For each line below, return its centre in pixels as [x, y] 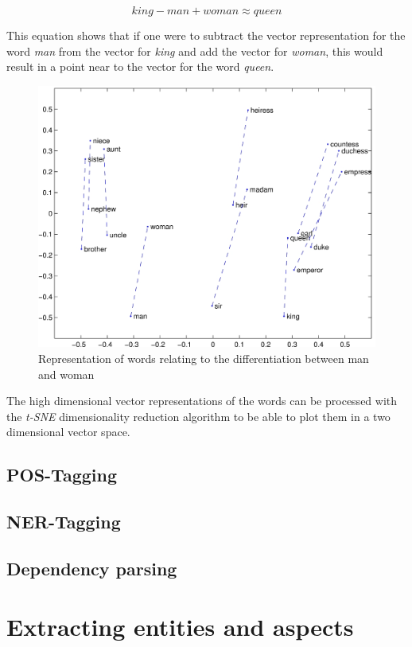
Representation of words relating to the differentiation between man [204, 358]
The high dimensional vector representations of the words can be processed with [202, 401]
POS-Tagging [62, 475]
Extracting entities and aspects [180, 627]
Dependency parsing [92, 568]
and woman [66, 374]
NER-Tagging [64, 522]
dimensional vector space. [68, 432]
